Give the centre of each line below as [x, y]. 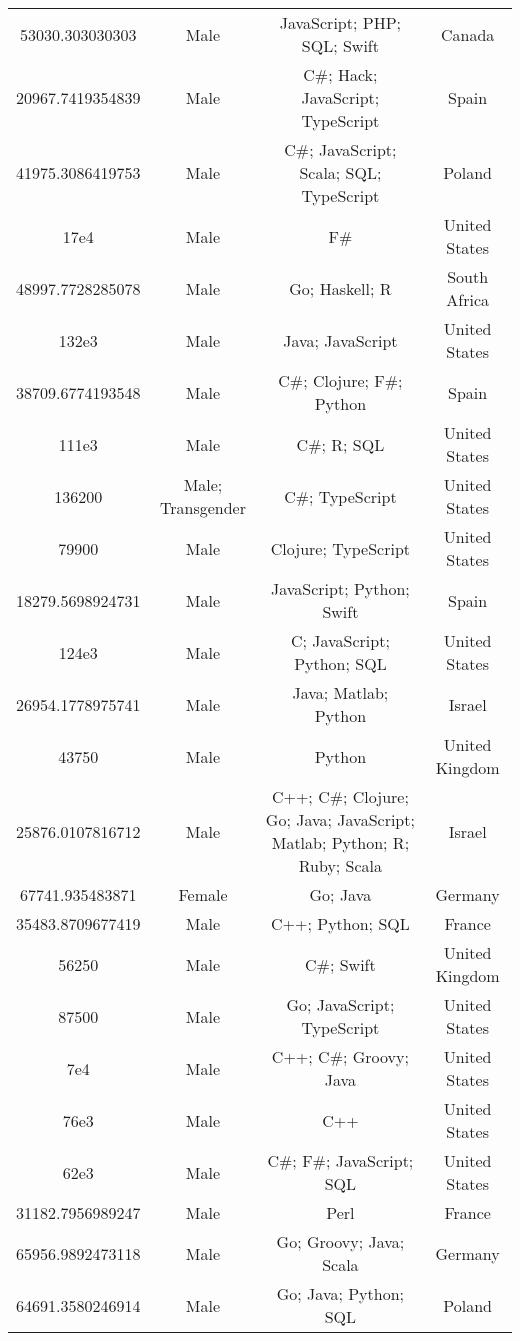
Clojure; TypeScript [340, 548]
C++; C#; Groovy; [340, 1056]
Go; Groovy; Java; [340, 1241]
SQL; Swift [340, 45]
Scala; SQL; [340, 172]
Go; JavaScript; [340, 1004]
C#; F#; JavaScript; [340, 1160]
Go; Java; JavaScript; [340, 819]
